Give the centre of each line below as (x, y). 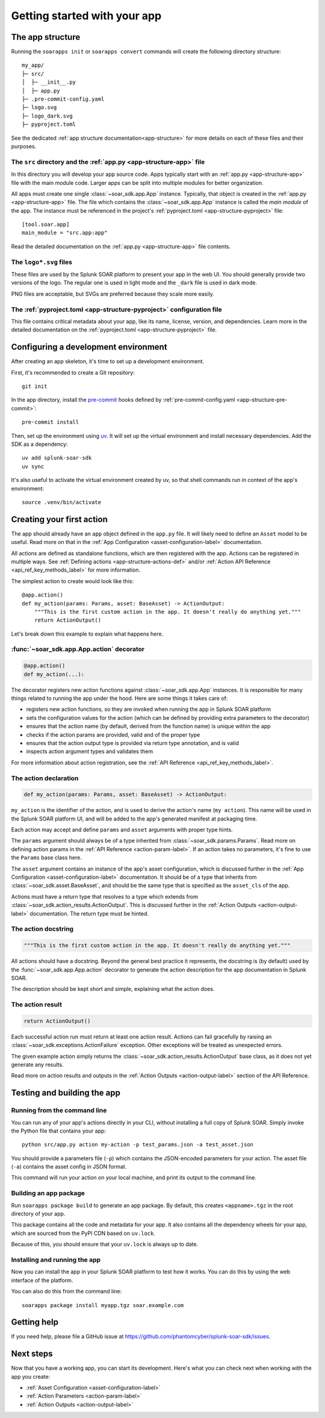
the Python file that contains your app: (59, 1131)
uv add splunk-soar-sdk (57, 458)
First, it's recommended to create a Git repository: (73, 372)
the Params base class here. (47, 858)
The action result (37, 1005)
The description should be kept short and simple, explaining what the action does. (113, 989)
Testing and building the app (66, 1093)
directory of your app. (38, 1214)
